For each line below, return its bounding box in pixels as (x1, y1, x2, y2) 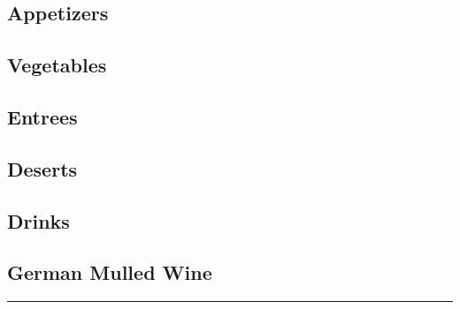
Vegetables (7, 51, 107, 79)
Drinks (7, 207, 70, 234)
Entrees (7, 102, 78, 130)
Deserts (7, 154, 78, 182)
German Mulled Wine (7, 259, 212, 286)
